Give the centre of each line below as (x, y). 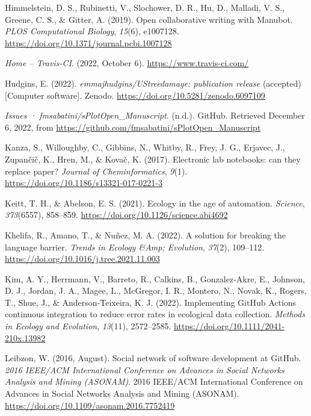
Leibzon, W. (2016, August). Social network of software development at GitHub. (153, 358)
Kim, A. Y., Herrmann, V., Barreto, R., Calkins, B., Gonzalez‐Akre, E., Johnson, (155, 278)
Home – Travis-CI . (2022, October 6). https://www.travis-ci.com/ (127, 63)
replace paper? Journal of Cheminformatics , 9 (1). (96, 171)
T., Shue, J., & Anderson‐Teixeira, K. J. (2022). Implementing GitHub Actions (151, 302)
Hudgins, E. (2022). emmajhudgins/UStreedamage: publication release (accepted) (153, 83)
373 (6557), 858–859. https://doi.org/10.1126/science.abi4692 (116, 215)
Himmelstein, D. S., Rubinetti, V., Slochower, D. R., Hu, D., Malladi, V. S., (145, 7)
